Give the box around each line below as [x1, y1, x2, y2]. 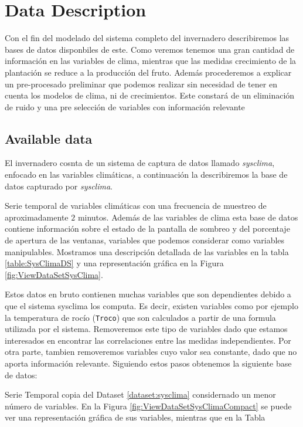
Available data [5, 129, 93, 147]
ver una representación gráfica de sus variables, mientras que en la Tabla [5, 411, 265, 423]
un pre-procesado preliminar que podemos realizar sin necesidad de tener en [5, 77, 277, 90]
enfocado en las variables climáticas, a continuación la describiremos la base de [5, 168, 288, 181]
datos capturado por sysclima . [5, 179, 113, 192]
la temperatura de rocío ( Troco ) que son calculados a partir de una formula [5, 311, 276, 323]
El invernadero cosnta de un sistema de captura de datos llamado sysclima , [5, 157, 275, 169]
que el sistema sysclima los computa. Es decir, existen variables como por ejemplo [5, 300, 298, 312]
